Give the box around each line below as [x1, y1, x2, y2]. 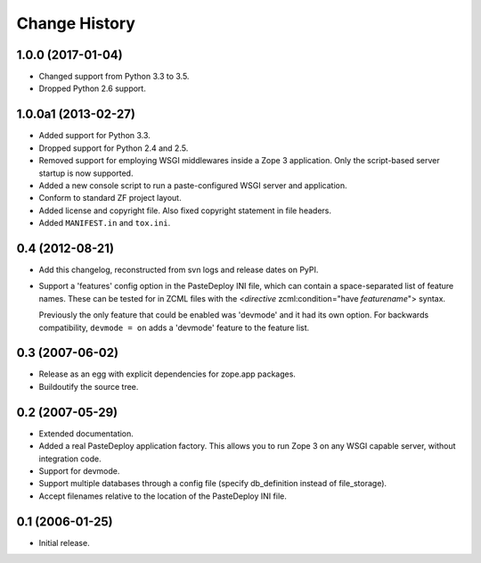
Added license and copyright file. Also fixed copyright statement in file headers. [38, 205, 331, 216]
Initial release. [38, 537, 90, 548]
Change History [16, 13, 135, 33]
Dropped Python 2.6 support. [38, 83, 146, 94]
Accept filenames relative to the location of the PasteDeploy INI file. [38, 491, 287, 501]
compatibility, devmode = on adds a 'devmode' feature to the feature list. [38, 322, 310, 333]
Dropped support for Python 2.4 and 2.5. [38, 143, 189, 153]
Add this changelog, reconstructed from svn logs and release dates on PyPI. [38, 264, 319, 275]
